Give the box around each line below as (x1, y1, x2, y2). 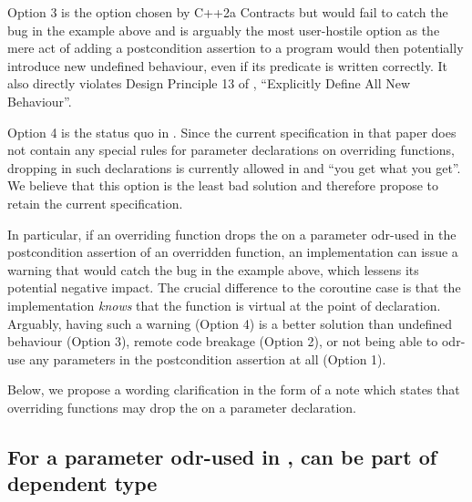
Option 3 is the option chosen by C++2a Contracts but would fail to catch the (7, 3, 448, 21)
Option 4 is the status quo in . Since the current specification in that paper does (7, 122, 457, 141)
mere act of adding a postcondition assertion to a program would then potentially (7, 38, 464, 57)
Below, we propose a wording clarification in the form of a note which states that (7, 380, 460, 399)
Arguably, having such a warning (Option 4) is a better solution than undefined (7, 313, 453, 333)
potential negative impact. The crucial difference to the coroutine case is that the (7, 278, 461, 297)
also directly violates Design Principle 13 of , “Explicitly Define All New (7, 74, 411, 93)
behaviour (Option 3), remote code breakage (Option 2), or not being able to (7, 332, 438, 351)
